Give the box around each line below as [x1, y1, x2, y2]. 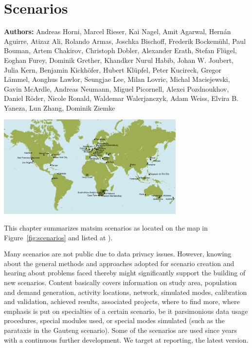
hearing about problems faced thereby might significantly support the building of [4, 268, 246, 278]
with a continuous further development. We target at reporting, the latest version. [4, 334, 249, 345]
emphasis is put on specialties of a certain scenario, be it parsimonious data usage [4, 306, 248, 316]
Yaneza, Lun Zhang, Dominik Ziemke [4, 102, 115, 113]
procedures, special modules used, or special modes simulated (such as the [4, 315, 225, 326]
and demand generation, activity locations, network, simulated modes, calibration [4, 287, 247, 297]
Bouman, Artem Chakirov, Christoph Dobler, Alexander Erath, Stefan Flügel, [4, 45, 237, 56]
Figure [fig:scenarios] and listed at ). [4, 232, 113, 242]
